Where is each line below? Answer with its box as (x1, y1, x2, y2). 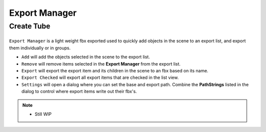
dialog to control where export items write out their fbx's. (21, 89, 137, 95)
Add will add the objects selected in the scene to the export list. (21, 54, 150, 60)
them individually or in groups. (9, 45, 71, 51)
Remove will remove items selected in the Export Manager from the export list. (21, 61, 181, 66)
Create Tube (9, 22, 50, 31)
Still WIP (34, 111, 52, 117)
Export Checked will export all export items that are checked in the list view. (21, 74, 179, 81)
